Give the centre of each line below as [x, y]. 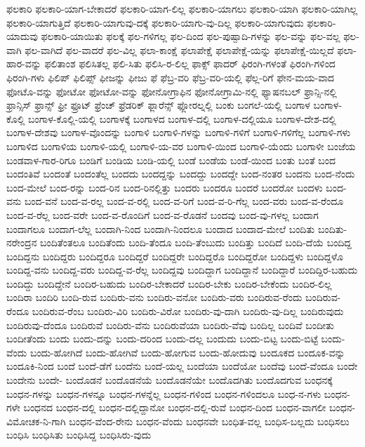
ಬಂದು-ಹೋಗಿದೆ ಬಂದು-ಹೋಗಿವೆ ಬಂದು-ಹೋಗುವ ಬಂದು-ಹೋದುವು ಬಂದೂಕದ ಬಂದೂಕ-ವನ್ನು [187, 352]
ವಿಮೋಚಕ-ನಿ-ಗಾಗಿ [36, 421]
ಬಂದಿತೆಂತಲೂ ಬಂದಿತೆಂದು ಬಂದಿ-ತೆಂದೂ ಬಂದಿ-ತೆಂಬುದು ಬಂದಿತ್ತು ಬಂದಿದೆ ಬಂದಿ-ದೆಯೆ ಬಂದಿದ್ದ [196, 242]
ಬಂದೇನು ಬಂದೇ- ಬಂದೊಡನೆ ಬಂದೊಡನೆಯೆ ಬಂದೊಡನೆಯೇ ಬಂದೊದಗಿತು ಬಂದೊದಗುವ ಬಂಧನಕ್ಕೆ [170, 380]
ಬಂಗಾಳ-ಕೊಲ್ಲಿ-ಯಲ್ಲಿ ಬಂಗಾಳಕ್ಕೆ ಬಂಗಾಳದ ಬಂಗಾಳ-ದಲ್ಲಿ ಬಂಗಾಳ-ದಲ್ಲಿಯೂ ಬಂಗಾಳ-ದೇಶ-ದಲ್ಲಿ [182, 118]
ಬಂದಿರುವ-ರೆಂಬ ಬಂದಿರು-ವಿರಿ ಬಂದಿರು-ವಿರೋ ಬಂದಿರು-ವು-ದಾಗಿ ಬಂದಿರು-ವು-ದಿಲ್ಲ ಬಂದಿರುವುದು [188, 311]
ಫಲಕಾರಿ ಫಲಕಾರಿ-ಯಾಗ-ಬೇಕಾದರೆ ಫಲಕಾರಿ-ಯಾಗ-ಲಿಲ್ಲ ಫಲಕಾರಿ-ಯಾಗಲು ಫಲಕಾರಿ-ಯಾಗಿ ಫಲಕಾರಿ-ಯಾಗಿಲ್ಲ [182, 8]
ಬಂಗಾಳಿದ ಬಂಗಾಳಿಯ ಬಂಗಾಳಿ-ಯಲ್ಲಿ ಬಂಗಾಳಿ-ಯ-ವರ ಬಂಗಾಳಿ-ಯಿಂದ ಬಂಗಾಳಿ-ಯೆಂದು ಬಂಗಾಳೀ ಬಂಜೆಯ [181, 146]
